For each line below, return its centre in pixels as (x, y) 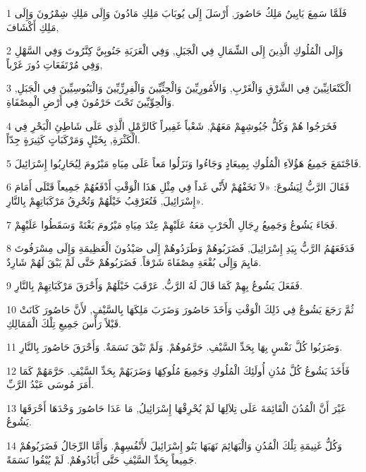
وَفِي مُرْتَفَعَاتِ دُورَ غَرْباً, (55, 64)
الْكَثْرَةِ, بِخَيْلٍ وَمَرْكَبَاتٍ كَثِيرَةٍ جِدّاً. (73, 139)
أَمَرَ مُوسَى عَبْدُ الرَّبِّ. (50, 384)
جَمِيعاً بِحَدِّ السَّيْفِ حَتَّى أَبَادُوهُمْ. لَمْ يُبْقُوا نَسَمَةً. (102, 459)
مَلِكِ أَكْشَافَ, (33, 26)
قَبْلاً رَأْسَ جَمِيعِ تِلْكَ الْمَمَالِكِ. (64, 323)
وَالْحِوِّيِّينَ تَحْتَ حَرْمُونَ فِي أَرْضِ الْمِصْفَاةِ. (91, 101)
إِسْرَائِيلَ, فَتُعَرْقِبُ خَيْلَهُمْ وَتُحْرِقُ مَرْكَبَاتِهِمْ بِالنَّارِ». (105, 200)
